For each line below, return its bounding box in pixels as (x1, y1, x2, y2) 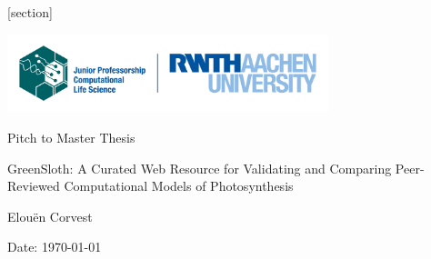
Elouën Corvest (7, 206, 93, 225)
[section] (7, 3, 53, 21)
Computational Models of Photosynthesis (64, 176, 294, 195)
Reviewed (7, 176, 60, 195)
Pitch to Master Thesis (7, 127, 135, 146)
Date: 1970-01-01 (7, 237, 102, 256)
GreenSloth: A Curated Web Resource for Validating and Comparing (7, 158, 392, 177)
